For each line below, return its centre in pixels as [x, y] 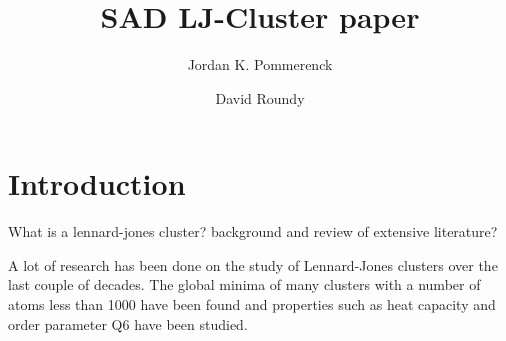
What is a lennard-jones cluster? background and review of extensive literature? [253, 231]
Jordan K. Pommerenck [260, 64]
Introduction [97, 183]
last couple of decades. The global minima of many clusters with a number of [244, 284]
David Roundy [260, 97]
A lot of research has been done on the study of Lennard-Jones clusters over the [253, 264]
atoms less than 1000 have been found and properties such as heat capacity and [252, 304]
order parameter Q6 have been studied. [128, 323]
